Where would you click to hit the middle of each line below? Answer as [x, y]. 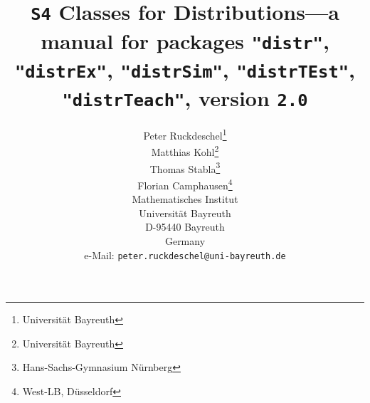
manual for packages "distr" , [185, 40]
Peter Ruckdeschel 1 [185, 134]
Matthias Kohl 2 [185, 151]
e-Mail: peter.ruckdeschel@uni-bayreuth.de [185, 255]
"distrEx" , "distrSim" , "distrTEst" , [185, 69]
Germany [185, 240]
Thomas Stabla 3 [185, 167]
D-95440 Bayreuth [185, 227]
